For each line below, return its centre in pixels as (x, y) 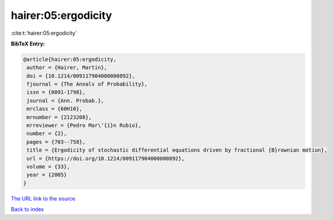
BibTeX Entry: (28, 44)
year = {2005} (47, 175)
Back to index (27, 209)
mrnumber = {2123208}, (59, 117)
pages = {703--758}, (56, 142)
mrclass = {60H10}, (54, 109)
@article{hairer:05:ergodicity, (70, 59)
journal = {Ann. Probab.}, (65, 101)
